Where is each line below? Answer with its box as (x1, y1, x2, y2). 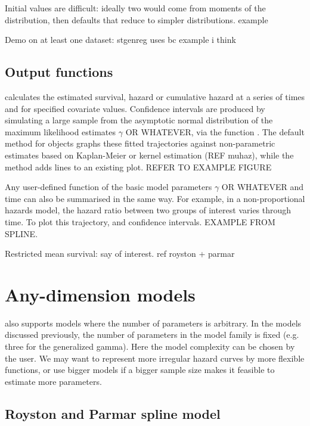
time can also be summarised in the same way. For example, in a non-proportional (5, 192, 305, 204)
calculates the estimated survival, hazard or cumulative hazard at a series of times (5, 90, 305, 102)
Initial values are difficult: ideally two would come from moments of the (5, 2, 266, 14)
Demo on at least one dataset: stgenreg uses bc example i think (5, 33, 236, 46)
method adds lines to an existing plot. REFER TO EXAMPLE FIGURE (5, 160, 272, 173)
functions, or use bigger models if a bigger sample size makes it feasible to (5, 363, 275, 376)
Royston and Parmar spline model (5, 404, 221, 422)
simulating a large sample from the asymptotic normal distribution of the (5, 114, 273, 126)
